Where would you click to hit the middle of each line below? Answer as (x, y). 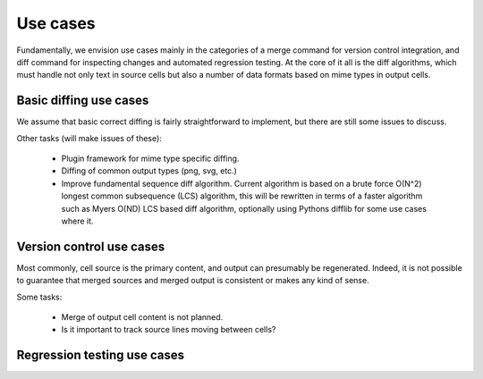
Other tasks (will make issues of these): (89, 138)
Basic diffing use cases (83, 101)
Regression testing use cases (101, 355)
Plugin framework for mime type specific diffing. (150, 159)
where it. (77, 221)
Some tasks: (39, 297)
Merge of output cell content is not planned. (142, 317)
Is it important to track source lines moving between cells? (169, 330)
